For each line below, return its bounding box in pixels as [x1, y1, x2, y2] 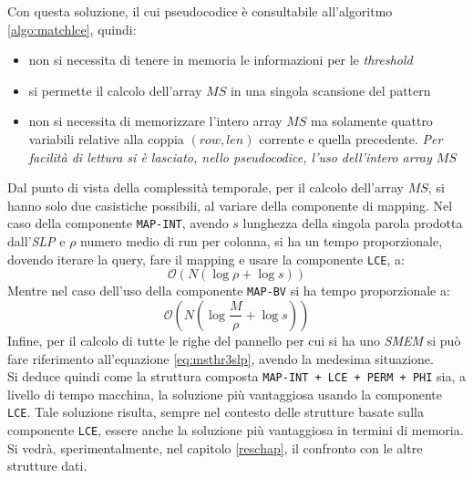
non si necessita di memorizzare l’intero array [28, 111, 283, 130]
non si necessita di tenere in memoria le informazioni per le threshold [28, 50, 413, 69]
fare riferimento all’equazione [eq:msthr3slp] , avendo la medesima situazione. [7, 348, 434, 368]
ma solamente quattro [310, 111, 433, 130]
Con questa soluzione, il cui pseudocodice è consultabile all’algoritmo [7, 2, 393, 20]
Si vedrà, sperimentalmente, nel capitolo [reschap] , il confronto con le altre [7, 438, 423, 457]
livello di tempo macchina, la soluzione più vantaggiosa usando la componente [7, 384, 443, 403]
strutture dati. [7, 456, 87, 475]
